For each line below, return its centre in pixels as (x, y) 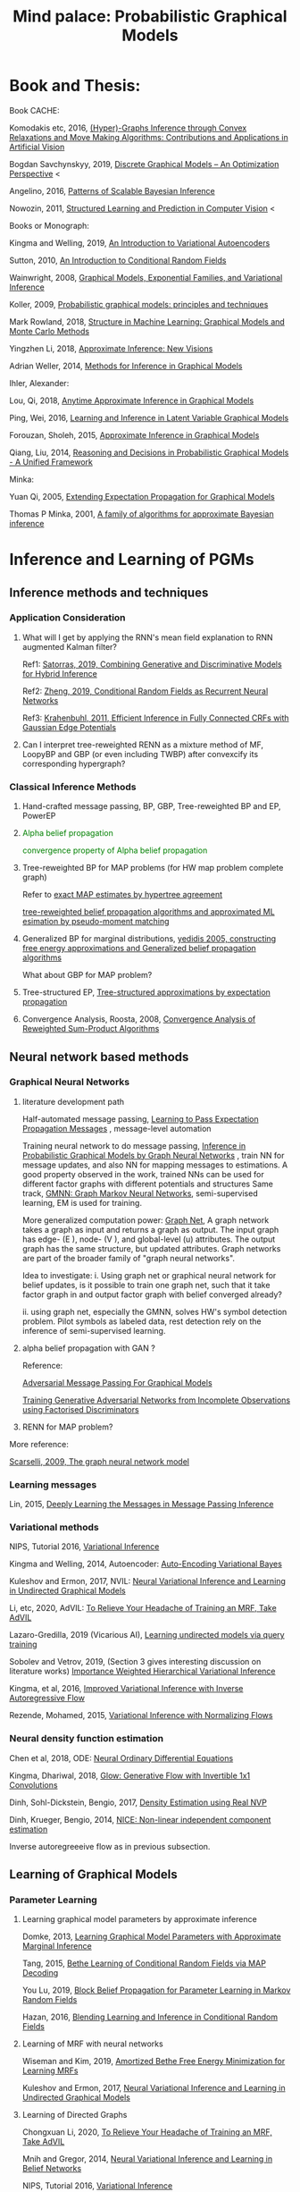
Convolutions (33, 1784)
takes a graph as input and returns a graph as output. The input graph (150, 1229)
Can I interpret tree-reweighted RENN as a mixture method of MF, (143, 745)
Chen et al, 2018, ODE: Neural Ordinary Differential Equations (121, 1758)
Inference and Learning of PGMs (132, 560)
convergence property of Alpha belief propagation (115, 850)
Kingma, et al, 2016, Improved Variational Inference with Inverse (126, 1689)
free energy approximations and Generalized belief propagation (139, 948)
